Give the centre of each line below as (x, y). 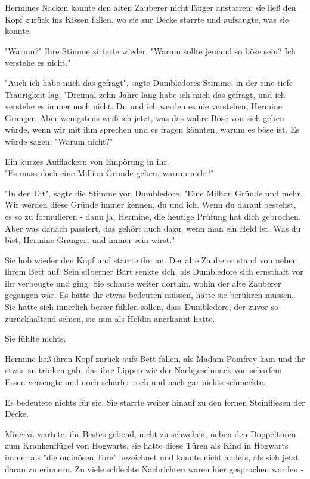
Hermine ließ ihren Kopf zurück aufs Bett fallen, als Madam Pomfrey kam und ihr (155, 358)
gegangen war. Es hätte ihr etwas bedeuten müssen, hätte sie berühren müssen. (150, 295)
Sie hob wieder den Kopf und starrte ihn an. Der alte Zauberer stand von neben (151, 260)
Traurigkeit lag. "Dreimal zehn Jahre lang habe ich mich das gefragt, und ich (145, 94)
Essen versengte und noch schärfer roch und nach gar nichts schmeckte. (135, 382)
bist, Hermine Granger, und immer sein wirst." (90, 240)
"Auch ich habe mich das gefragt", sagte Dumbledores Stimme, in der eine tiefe (149, 82)
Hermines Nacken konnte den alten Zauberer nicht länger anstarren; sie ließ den (151, 7)
